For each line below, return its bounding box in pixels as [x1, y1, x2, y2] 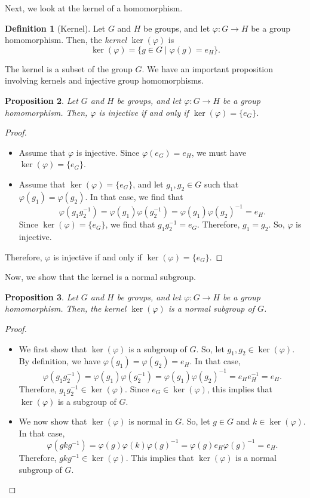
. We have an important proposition [142, 62, 274, 75]
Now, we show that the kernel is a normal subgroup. [5, 270, 196, 283]
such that [204, 177, 239, 190]
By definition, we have [19, 355, 101, 367]
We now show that [19, 415, 87, 428]
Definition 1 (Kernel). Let [5, 21, 106, 34]
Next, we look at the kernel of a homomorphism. [5, 2, 183, 14]
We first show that [19, 342, 87, 355]
